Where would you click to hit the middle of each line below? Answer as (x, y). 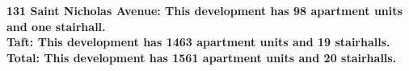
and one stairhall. (56, 26)
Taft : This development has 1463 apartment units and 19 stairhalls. (198, 42)
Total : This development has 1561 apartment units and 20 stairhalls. (202, 57)
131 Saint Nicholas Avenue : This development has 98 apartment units (204, 10)
